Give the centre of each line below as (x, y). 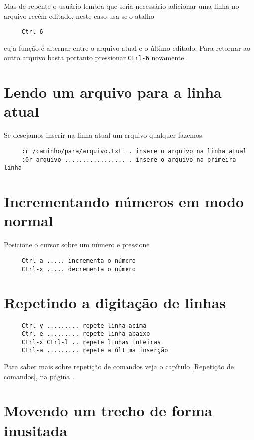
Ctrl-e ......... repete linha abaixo (86, 334)
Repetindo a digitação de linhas (115, 302)
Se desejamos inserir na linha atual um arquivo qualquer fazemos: (104, 135)
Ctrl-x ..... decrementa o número (79, 269)
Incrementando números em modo (124, 201)
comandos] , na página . (39, 376)
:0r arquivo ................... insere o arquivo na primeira (129, 160)
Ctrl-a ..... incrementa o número (79, 261)
